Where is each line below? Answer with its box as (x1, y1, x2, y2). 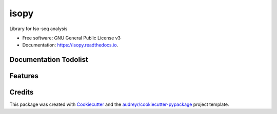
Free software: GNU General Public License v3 (22, 35, 121, 41)
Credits (9, 88, 34, 97)
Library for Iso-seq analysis (9, 26, 68, 32)
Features (9, 72, 38, 80)
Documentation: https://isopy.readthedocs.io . (22, 42, 118, 48)
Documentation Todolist (9, 55, 88, 64)
